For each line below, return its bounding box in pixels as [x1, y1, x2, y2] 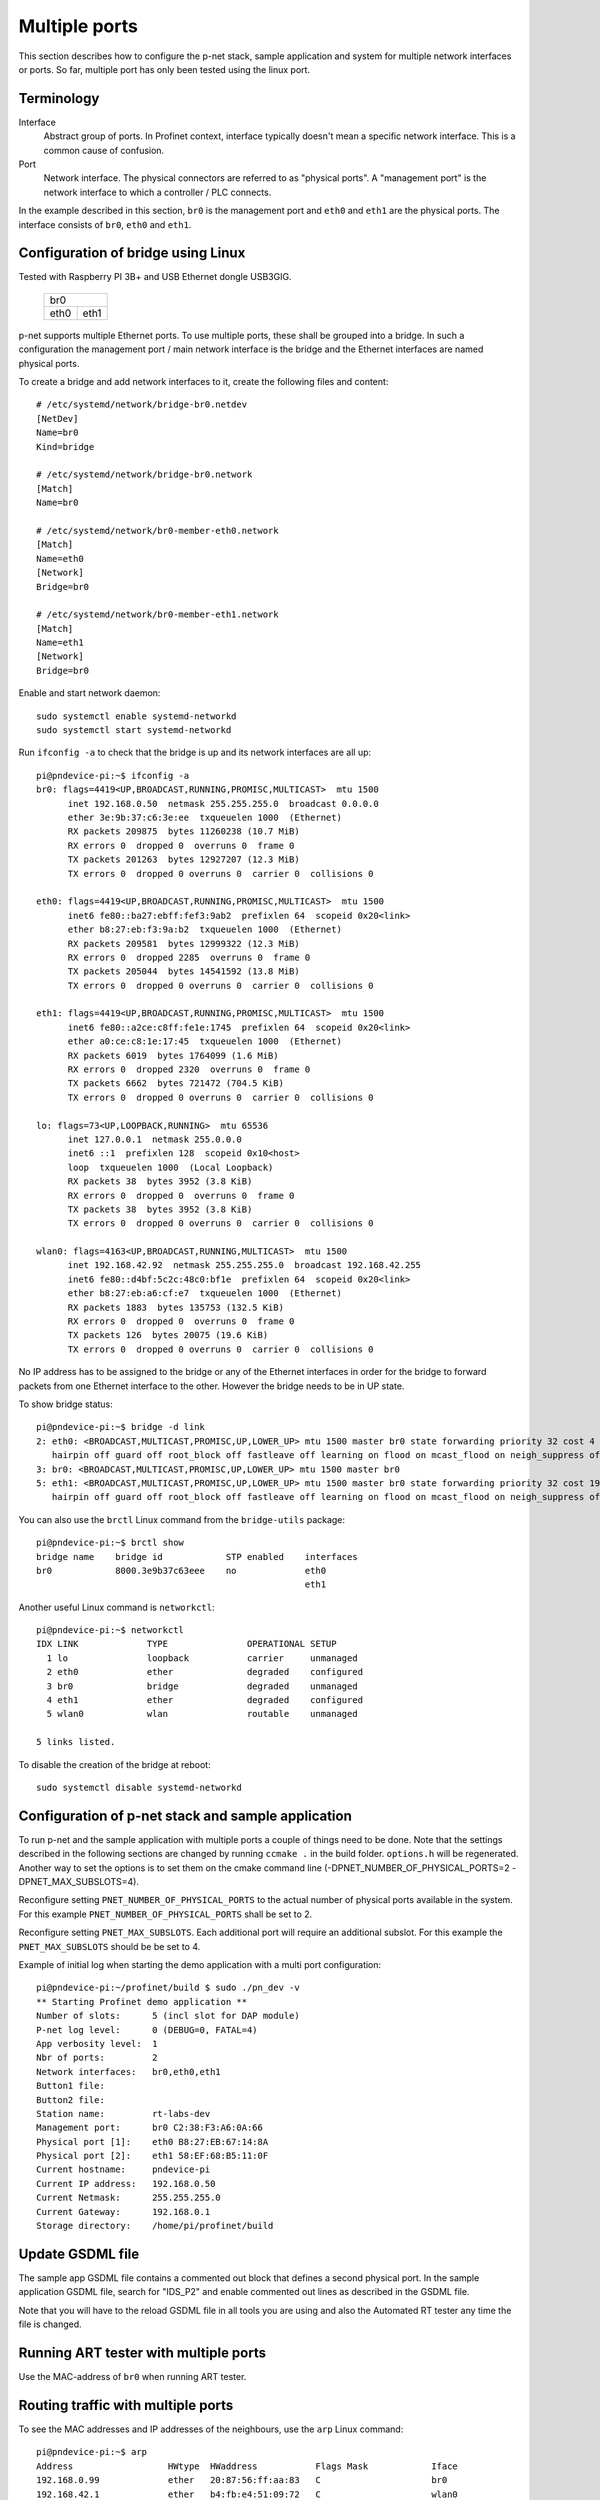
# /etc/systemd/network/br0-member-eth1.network [36, 609, 279, 620]
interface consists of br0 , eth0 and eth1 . [18, 218, 192, 230]
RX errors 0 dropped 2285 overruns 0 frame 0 [67, 951, 311, 963]
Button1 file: [36, 2080, 105, 2092]
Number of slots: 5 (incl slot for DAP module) [36, 2010, 300, 2022]
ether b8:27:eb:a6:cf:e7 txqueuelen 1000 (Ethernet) [67, 1288, 342, 1299]
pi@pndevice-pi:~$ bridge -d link [36, 1421, 205, 1433]
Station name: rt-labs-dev [36, 2108, 211, 2119]
